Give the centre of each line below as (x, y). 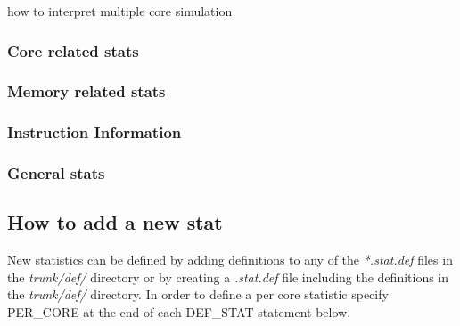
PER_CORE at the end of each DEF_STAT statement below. (179, 311)
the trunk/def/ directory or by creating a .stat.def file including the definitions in (228, 277)
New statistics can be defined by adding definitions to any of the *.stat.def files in (230, 260)
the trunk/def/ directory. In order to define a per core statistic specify (198, 294)
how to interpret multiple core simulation (120, 11)
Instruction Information (94, 132)
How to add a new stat (115, 222)
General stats (56, 173)
